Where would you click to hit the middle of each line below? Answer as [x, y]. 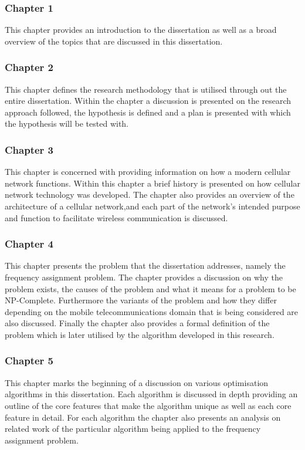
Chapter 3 [29, 149]
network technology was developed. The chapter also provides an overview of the [150, 194]
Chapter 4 [29, 244]
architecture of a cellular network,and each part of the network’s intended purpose [152, 206]
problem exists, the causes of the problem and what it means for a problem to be [150, 288]
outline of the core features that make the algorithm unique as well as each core [148, 405]
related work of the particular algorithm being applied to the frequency [133, 429]
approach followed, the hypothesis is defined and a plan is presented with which [148, 112]
